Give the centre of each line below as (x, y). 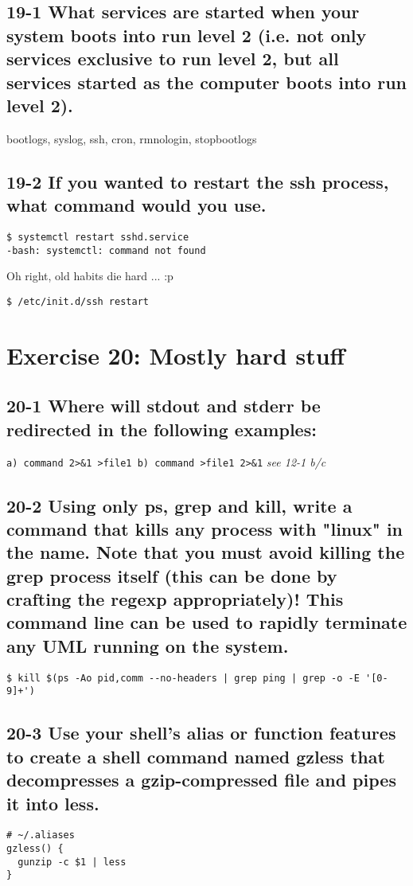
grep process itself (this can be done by (172, 575)
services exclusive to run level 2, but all (173, 59)
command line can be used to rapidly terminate (207, 622)
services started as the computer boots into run (206, 82)
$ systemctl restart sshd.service (98, 237)
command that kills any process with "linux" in (205, 528)
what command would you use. (136, 205)
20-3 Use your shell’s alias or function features (201, 733)
